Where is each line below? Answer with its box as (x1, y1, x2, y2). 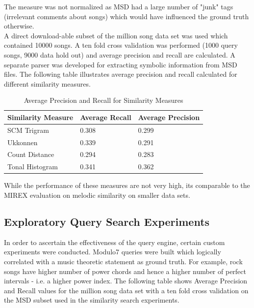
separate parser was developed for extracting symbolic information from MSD (4, 59, 237, 69)
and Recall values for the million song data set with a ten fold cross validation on (4, 285, 249, 295)
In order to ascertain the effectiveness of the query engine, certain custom (4, 237, 225, 247)
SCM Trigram (7, 124, 49, 135)
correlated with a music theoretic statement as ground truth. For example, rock (4, 256, 243, 266)
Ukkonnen (7, 137, 38, 147)
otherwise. (4, 21, 34, 31)
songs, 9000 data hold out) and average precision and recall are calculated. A (4, 49, 235, 60)
